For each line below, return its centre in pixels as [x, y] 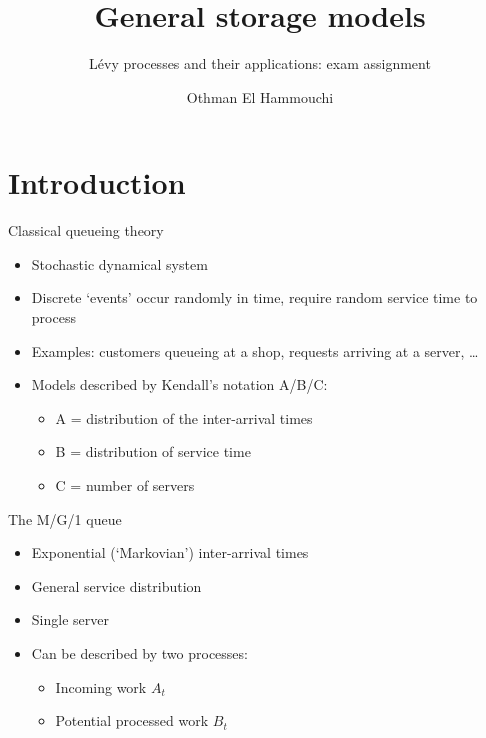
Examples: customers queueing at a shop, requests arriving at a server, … [255, 350]
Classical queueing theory [86, 230]
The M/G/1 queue [65, 518]
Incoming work [101, 686]
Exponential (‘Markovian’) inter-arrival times [170, 552]
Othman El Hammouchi [260, 96]
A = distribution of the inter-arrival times [184, 417]
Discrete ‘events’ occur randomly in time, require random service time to [254, 297]
